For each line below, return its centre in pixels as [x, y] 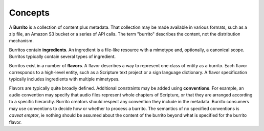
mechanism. [21, 41]
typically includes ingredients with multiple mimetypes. [64, 79]
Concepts [29, 13]
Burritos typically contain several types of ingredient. [62, 56]
